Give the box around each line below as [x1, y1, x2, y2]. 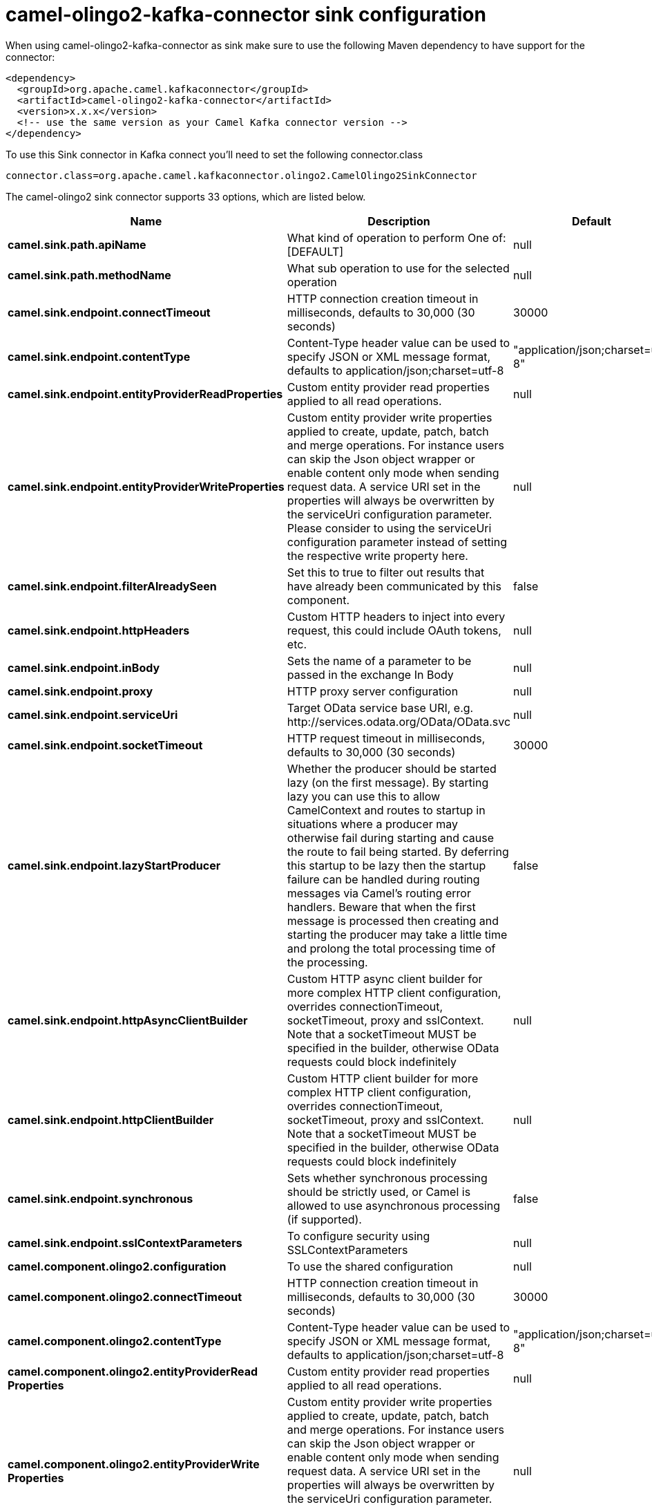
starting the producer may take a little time [287, 927, 508, 942]
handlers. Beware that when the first [287, 899, 476, 914]
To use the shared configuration [287, 1259, 453, 1273]
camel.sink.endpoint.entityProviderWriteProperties [8, 479, 285, 494]
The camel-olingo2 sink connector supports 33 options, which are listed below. [6, 190, 366, 203]
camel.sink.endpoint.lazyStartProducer [8, 858, 221, 872]
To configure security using [287, 1228, 430, 1243]
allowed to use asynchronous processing [287, 1198, 501, 1213]
